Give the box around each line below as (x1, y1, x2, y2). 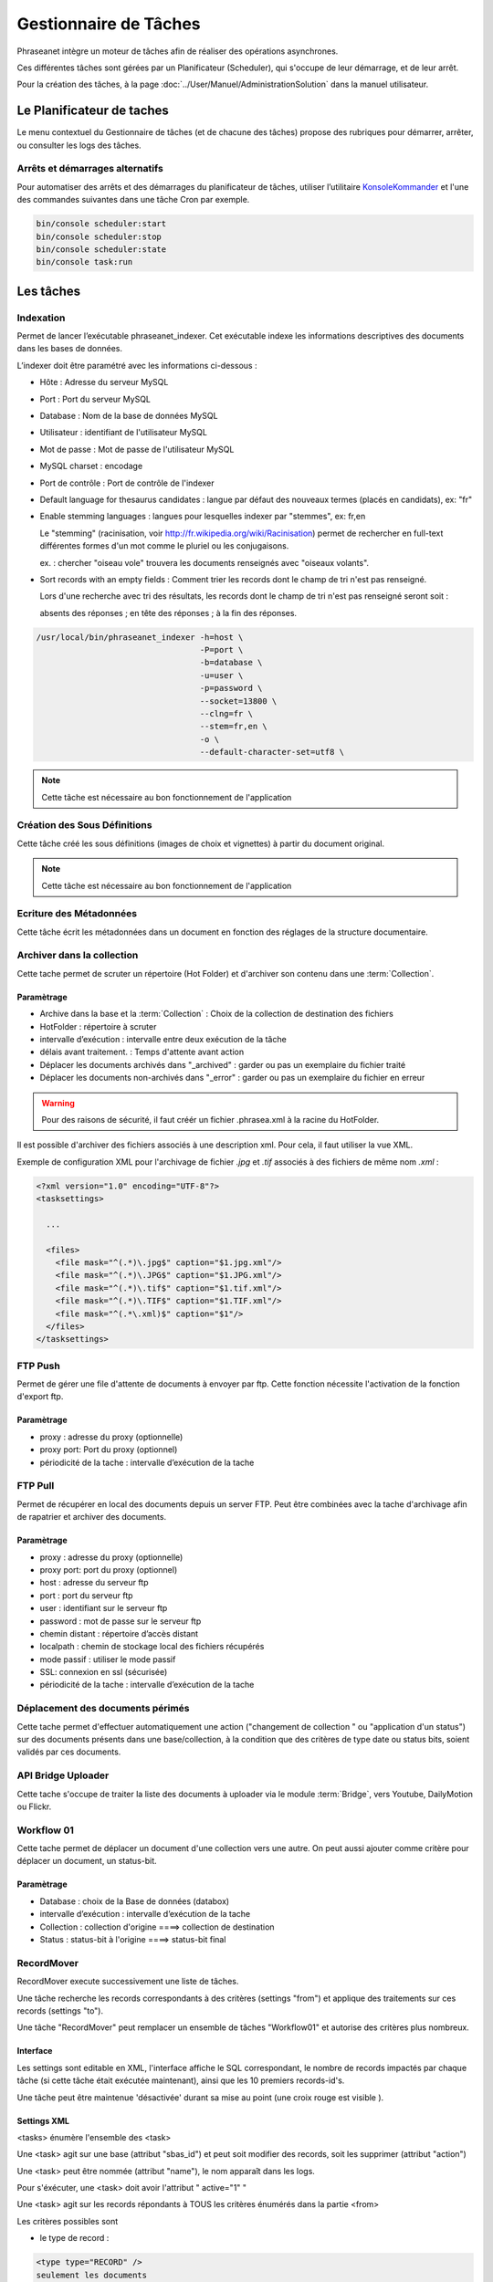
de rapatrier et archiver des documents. (16, 1512, 167, 1523)
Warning (41, 1097, 75, 1108)
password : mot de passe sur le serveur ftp (39, 1616, 202, 1627)
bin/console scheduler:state (36, 244, 167, 255)
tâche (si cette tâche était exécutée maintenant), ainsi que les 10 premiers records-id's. (16, 2075, 345, 2086)
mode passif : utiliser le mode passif (39, 1653, 176, 1665)
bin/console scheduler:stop (36, 231, 162, 242)
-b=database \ (199, 657, 263, 668)
